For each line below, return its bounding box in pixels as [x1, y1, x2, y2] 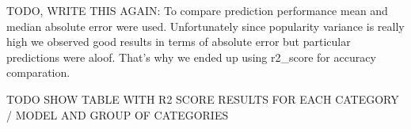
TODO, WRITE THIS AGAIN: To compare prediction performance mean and [6, 2, 388, 18]
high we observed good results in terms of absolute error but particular [6, 33, 351, 50]
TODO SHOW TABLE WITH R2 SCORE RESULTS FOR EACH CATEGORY [6, 90, 399, 107]
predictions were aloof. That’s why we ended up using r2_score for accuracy [6, 48, 376, 65]
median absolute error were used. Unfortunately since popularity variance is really [6, 17, 405, 34]
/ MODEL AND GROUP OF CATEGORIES [6, 106, 229, 123]
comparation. [6, 64, 70, 81]
